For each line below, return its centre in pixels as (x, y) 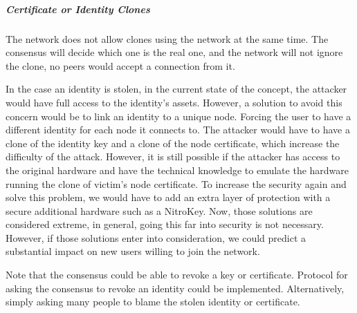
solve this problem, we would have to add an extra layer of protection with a (168, 197)
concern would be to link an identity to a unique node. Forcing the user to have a (178, 116)
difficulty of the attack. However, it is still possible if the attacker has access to (173, 156)
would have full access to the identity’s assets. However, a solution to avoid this (174, 102)
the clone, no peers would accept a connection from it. (120, 65)
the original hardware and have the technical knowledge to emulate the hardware (177, 170)
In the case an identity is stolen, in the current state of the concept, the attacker (176, 89)
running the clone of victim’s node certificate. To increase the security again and (176, 183)
